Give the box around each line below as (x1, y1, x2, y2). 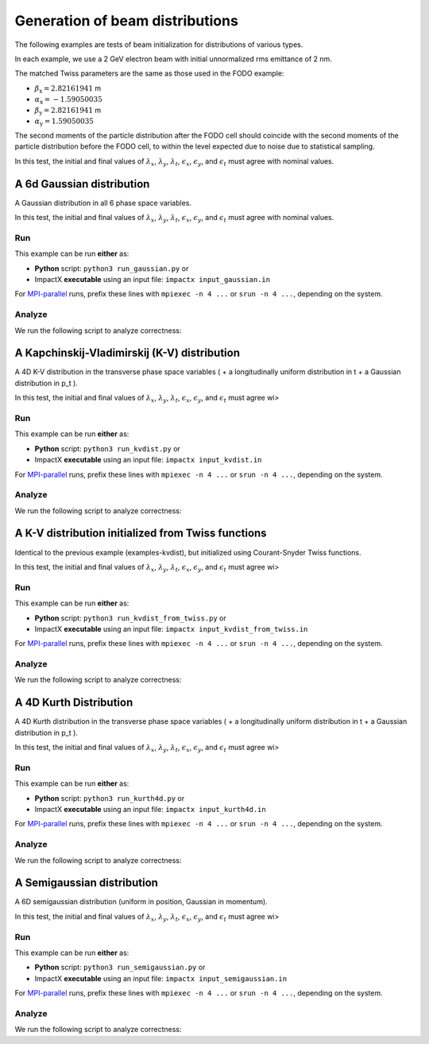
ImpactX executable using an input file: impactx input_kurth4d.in (34, 805, 266, 814)
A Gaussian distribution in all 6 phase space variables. (14, 198, 192, 207)
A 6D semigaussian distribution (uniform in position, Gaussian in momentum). (14, 897, 268, 907)
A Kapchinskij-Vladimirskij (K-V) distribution (14, 346, 240, 360)
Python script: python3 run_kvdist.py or (34, 443, 180, 453)
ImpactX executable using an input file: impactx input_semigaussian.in (34, 973, 288, 983)
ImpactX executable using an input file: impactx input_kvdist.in (34, 455, 262, 465)
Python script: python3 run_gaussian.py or (34, 263, 189, 273)
